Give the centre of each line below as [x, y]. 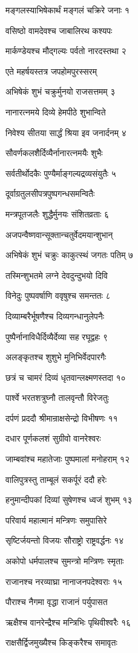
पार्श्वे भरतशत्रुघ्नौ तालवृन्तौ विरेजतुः [57, 398]
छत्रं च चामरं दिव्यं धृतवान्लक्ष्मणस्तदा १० [66, 377]
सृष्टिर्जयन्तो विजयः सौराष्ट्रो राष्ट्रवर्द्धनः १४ [65, 540]
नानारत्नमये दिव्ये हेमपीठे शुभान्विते [56, 111]
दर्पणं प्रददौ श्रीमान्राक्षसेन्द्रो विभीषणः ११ [62, 418]
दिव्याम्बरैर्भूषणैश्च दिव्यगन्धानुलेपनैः [55, 316]
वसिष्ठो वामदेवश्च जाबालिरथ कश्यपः [59, 30]
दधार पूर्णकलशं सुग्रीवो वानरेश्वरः [53, 438]
